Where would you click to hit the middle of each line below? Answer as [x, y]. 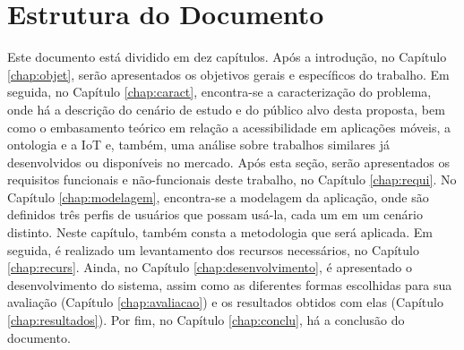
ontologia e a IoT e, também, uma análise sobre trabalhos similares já [199, 145]
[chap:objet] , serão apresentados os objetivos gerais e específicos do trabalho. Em [228, 74]
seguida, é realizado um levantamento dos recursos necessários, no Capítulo [213, 249]
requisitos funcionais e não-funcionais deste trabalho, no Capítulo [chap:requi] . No [232, 179]
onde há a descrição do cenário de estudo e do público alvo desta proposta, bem [226, 109]
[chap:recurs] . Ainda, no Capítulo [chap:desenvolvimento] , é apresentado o [210, 267]
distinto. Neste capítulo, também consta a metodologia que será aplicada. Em [220, 232]
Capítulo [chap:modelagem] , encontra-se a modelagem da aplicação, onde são [218, 196]
